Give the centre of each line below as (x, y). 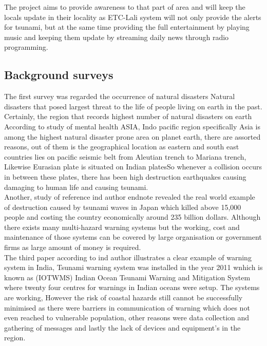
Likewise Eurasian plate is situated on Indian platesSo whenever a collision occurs (133, 167)
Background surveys (59, 75)
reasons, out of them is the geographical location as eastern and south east (122, 147)
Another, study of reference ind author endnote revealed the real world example (130, 197)
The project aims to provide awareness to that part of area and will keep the (125, 7)
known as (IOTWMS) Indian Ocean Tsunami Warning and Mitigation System (127, 277)
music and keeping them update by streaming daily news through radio (117, 37)
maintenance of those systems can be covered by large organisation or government (133, 237)
